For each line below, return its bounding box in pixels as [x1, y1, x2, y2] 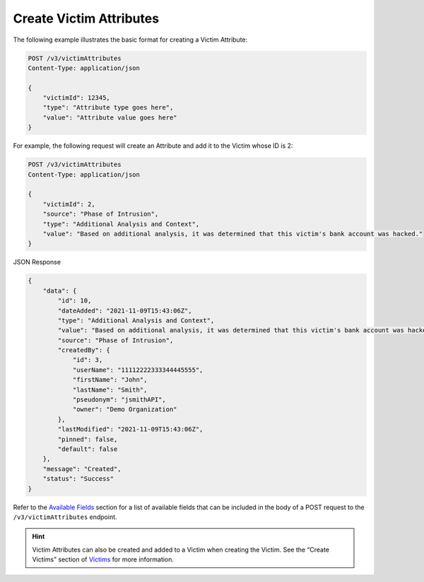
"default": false [57, 445, 118, 453]
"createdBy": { [57, 347, 111, 354]
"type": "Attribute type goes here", [42, 103, 174, 112]
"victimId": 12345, [42, 94, 111, 102]
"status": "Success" [42, 475, 114, 483]
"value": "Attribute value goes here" [42, 113, 177, 122]
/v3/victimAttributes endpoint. [13, 513, 117, 521]
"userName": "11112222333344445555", [72, 366, 204, 374]
